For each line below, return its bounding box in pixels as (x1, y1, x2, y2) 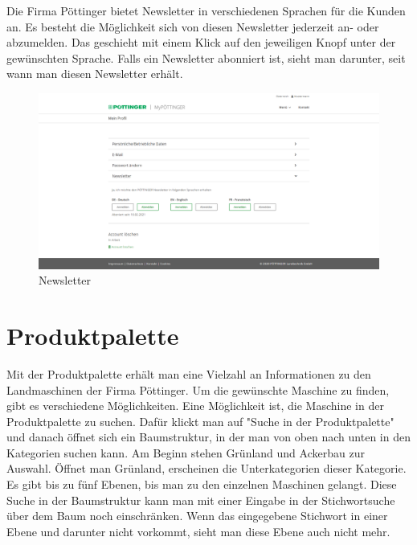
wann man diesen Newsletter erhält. (6, 65, 183, 82)
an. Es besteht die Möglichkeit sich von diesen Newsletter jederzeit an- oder (6, 18, 379, 35)
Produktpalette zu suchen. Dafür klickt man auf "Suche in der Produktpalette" (6, 412, 395, 429)
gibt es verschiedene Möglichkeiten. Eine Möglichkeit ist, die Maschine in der (6, 397, 384, 414)
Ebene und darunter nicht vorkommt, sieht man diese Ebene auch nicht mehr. (6, 522, 390, 539)
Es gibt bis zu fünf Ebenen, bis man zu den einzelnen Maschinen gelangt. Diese (6, 476, 397, 493)
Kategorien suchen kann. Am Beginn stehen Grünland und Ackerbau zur (6, 444, 365, 461)
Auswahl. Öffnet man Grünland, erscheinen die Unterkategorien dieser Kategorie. (6, 460, 407, 477)
